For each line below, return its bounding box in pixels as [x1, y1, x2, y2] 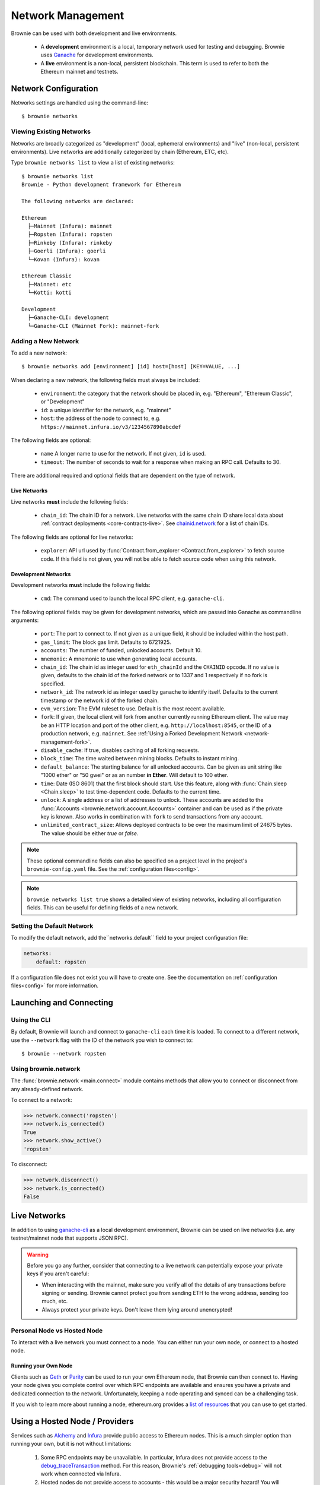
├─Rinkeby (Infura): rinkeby [27, 239, 113, 246]
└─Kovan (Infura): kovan [27, 256, 100, 263]
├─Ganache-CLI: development [27, 314, 110, 321]
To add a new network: [11, 349, 68, 356]
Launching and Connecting [11, 997, 114, 1007]
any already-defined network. [11, 1085, 84, 1092]
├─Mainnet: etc [27, 281, 72, 287]
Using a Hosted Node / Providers [11, 1416, 135, 1426]
